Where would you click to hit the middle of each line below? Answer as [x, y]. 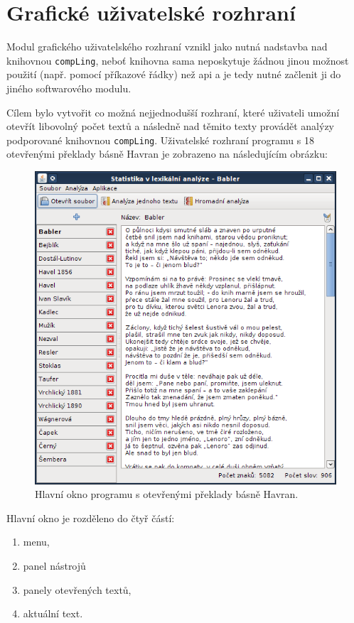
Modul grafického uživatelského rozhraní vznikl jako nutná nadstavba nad [167, 47]
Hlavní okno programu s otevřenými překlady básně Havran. [167, 494]
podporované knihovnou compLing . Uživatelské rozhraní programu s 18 [160, 140]
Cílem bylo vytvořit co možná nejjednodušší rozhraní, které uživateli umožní [173, 112]
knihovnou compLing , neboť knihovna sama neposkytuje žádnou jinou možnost [178, 60]
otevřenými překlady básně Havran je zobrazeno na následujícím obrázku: [167, 154]
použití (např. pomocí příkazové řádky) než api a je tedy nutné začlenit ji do [174, 74]
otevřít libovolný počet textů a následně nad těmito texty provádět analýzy [171, 126]
